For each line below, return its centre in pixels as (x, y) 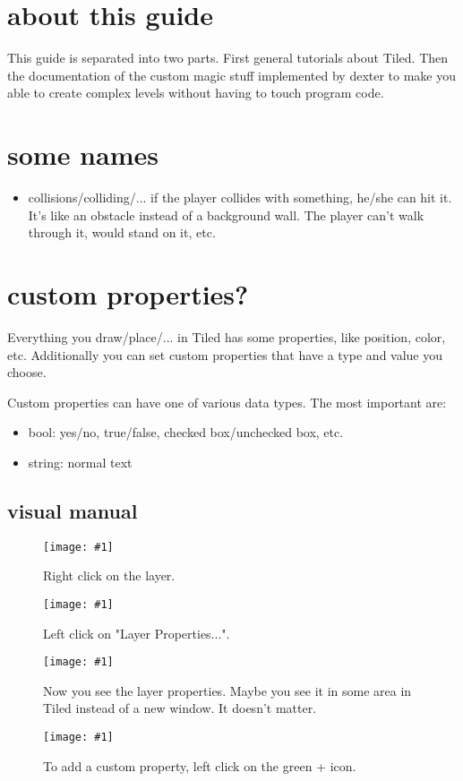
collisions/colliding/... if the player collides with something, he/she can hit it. (240, 197)
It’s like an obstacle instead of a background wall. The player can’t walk (226, 215)
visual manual (73, 510)
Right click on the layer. (109, 575)
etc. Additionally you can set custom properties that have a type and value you (225, 354)
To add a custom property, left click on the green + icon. (200, 765)
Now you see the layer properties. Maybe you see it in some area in (227, 690)
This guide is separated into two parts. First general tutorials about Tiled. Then (228, 58)
